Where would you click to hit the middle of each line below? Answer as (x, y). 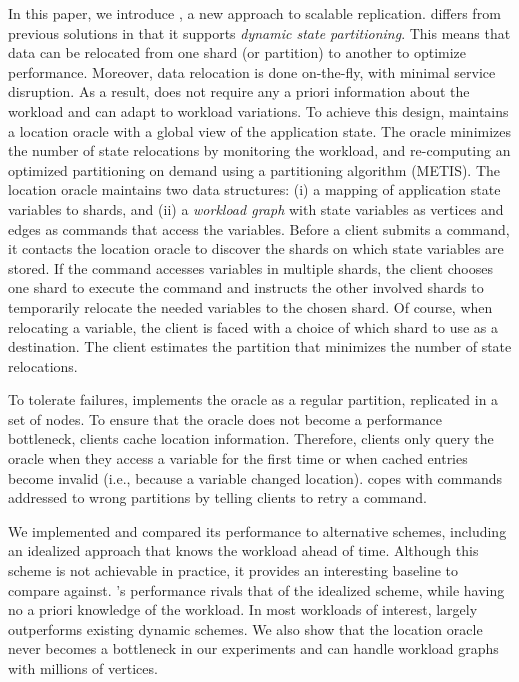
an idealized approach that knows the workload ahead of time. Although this (243, 550)
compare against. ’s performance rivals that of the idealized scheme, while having (256, 589)
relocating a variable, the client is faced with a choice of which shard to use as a (253, 326)
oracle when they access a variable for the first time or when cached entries (238, 458)
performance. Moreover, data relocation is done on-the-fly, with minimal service (252, 71)
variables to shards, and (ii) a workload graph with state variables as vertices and (256, 208)
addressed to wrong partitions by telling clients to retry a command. (217, 497)
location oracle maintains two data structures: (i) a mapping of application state (254, 189)
